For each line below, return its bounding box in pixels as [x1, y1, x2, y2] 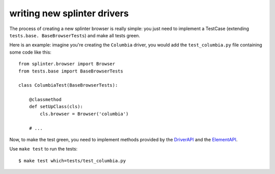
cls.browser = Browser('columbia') [40, 111, 129, 117]
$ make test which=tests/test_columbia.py [18, 158, 126, 163]
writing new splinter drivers [9, 8, 129, 19]
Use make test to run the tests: [9, 146, 78, 152]
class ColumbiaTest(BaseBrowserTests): [18, 82, 118, 88]
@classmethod [29, 97, 62, 103]
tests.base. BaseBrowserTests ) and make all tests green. [9, 32, 140, 38]
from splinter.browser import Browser [18, 61, 116, 67]
